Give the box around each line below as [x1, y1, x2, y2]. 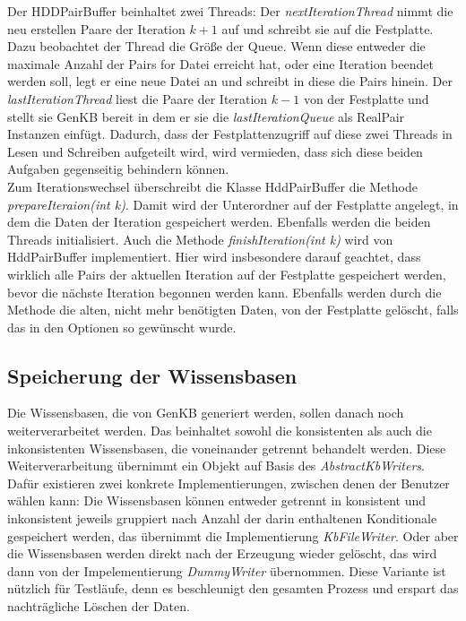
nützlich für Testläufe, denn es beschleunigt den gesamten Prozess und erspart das [7, 579, 459, 598]
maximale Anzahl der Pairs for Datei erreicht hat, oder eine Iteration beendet [7, 54, 434, 73]
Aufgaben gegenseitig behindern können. [7, 160, 229, 178]
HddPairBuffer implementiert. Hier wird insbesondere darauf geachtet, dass [7, 247, 421, 266]
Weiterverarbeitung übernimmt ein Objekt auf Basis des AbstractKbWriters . [7, 456, 425, 475]
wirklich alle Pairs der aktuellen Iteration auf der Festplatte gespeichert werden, [7, 264, 446, 283]
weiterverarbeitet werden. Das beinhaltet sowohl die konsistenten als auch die [7, 421, 432, 440]
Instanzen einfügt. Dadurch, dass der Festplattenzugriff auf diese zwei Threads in [7, 125, 453, 143]
